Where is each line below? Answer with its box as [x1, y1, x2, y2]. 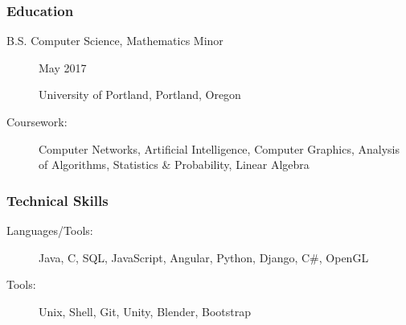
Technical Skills [6, 190, 109, 210]
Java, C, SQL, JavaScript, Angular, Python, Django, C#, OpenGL [39, 249, 369, 265]
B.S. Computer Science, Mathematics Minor [6, 32, 224, 49]
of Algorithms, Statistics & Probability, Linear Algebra [39, 156, 310, 173]
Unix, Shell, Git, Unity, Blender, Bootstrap [39, 302, 251, 319]
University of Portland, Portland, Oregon [39, 86, 241, 103]
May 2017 [39, 59, 87, 76]
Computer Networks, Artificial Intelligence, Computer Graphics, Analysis [39, 140, 400, 157]
